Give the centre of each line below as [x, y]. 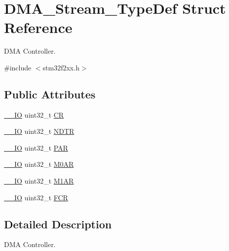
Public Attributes [50, 94]
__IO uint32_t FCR [36, 197]
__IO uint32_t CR [34, 114]
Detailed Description [58, 224]
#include [18, 67]
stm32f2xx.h [61, 67]
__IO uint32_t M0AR [39, 164]
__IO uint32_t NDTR [39, 131]
